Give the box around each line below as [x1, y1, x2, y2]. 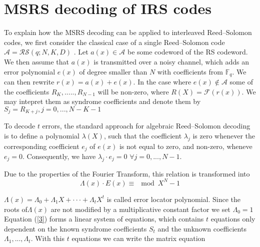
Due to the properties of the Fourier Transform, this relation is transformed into [4, 168, 250, 178]
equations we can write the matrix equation [71, 233, 205, 243]
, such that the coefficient [103, 130, 182, 140]
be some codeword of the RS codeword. [127, 46, 248, 57]
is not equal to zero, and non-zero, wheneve [119, 140, 252, 151]
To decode [4, 120, 35, 131]
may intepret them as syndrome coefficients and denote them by [4, 96, 201, 106]
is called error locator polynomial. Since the [106, 193, 241, 204]
